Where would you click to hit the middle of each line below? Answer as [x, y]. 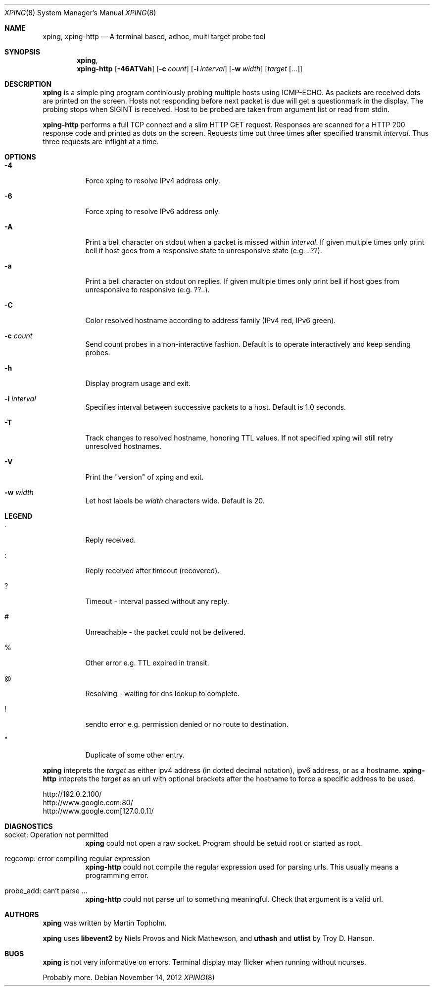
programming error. [117, 875]
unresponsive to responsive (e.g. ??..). [147, 290]
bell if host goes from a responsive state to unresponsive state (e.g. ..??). [204, 250]
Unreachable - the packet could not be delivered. [165, 632]
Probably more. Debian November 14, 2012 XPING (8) [129, 977]
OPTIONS [20, 157]
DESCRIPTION [28, 84]
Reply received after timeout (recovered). [152, 571]
